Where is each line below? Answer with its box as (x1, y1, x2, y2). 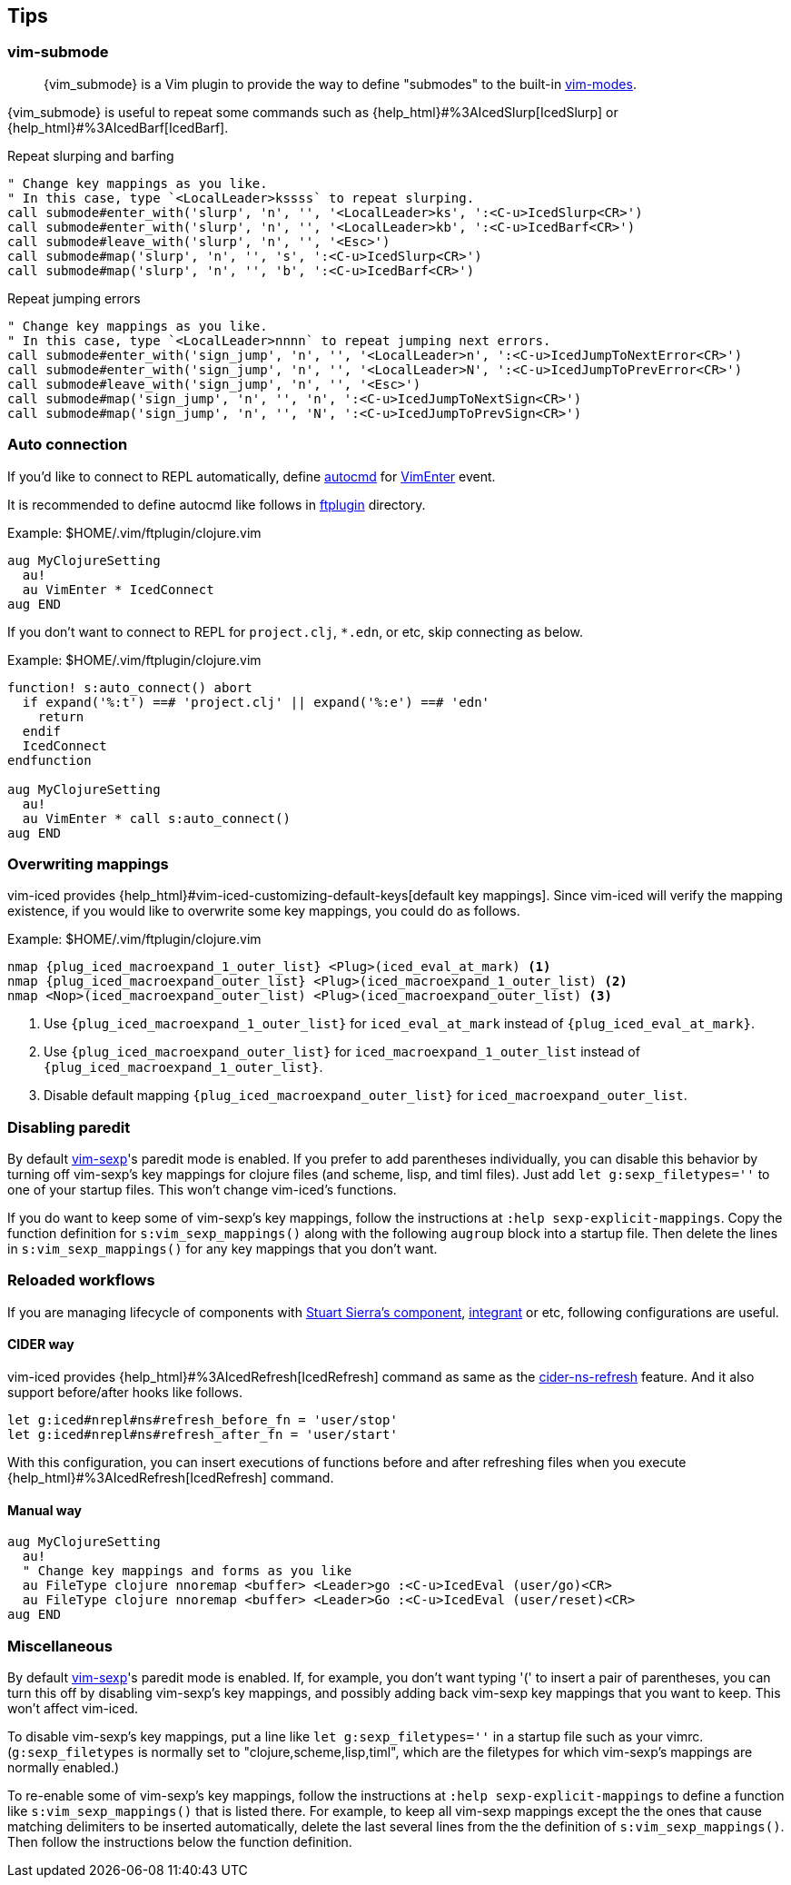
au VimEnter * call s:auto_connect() (22, 810, 291, 826)
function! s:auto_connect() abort (7, 680, 252, 695)
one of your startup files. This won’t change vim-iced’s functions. (7, 1182, 397, 1198)
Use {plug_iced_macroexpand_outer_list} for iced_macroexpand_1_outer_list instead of (44, 1044, 640, 1060)
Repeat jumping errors (7, 290, 141, 306)
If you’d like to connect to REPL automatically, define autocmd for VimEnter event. (7, 468, 496, 484)
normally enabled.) (7, 1759, 120, 1775)
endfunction (7, 752, 92, 768)
